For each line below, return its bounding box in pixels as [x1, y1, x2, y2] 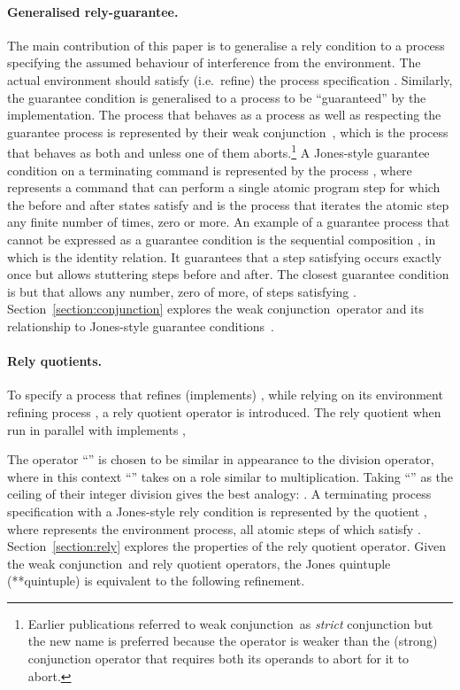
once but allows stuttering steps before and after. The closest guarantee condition [7, 265, 449, 283]
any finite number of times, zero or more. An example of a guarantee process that [7, 213, 450, 231]
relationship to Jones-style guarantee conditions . [7, 316, 274, 335]
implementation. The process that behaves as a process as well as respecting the [7, 105, 441, 124]
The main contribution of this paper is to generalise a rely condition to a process [7, 35, 445, 54]
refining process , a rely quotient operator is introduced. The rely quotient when [7, 402, 441, 421]
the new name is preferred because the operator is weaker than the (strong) [27, 632, 438, 650]
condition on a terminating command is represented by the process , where [7, 160, 412, 179]
